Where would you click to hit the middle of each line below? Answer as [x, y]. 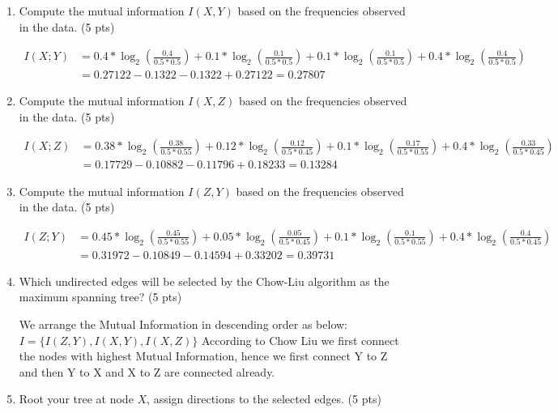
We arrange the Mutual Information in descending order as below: [183, 324]
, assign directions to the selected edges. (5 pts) [264, 399]
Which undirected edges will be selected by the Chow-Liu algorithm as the [204, 281]
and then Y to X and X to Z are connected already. [147, 371]
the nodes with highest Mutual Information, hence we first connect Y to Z [203, 356]
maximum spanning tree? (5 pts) [100, 297]
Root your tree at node [76, 399]
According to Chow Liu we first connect [300, 340]
